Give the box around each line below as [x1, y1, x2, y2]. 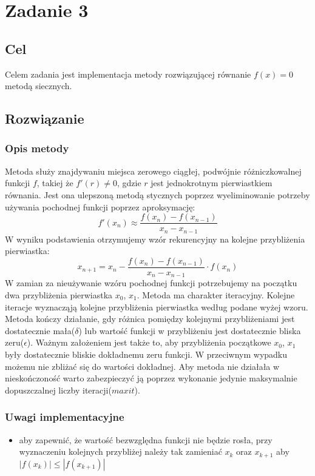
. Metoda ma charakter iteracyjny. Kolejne [137, 288, 295, 301]
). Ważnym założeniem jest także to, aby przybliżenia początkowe [27, 336, 271, 349]
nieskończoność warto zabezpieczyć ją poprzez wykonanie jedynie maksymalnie [5, 372, 297, 384]
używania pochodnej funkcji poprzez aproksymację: [5, 200, 195, 213]
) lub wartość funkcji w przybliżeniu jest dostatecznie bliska [78, 324, 301, 337]
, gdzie [117, 176, 141, 189]
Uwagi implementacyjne [5, 409, 124, 424]
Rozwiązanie [5, 109, 84, 128]
